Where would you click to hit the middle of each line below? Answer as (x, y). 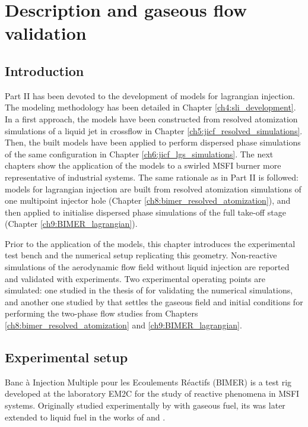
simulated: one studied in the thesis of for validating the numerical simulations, (149, 290)
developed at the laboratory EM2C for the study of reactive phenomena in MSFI (152, 393)
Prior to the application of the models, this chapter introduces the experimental (150, 243)
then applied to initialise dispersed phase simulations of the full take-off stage (145, 212)
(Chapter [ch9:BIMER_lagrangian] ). (71, 224)
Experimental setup (66, 357)
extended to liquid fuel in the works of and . (85, 417)
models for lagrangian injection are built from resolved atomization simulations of (153, 189)
